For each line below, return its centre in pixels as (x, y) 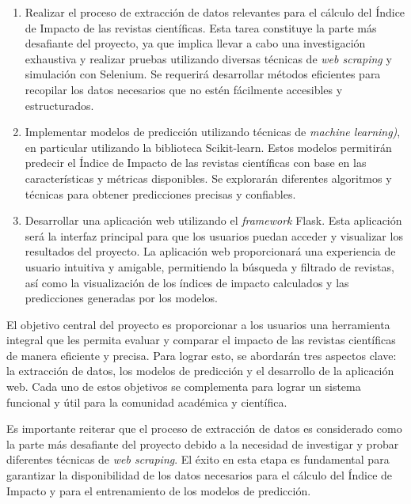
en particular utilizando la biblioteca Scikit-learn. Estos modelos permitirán (208, 147)
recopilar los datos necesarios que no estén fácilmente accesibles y (184, 89)
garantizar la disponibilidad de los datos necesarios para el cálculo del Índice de (200, 475)
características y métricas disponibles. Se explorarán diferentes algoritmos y (208, 178)
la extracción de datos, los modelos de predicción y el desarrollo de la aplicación (200, 371)
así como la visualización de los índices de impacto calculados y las (187, 282)
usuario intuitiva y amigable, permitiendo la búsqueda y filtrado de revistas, (209, 266)
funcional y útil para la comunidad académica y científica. (147, 402)
